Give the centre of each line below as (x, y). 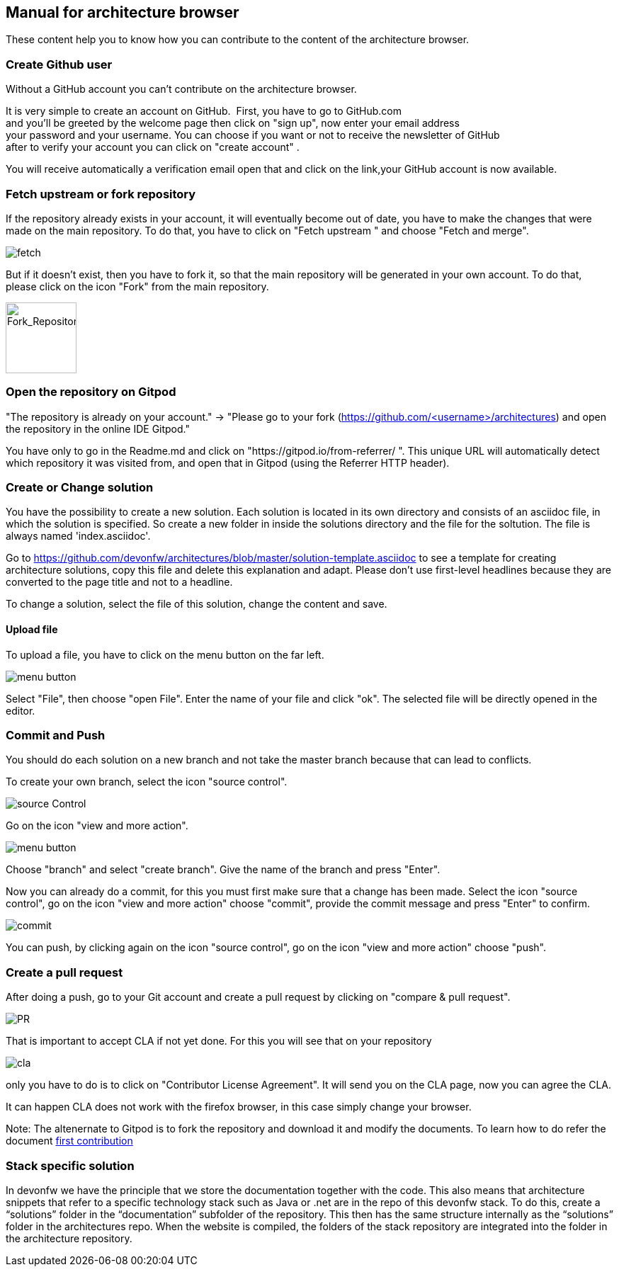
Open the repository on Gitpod (91, 392)
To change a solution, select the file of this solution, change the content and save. (197, 604)
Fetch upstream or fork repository (101, 194)
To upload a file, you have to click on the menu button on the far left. (165, 654)
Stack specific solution (70, 1165)
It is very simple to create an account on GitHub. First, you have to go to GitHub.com (204, 111)
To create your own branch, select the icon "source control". (147, 782)
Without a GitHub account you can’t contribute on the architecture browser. (181, 89)
